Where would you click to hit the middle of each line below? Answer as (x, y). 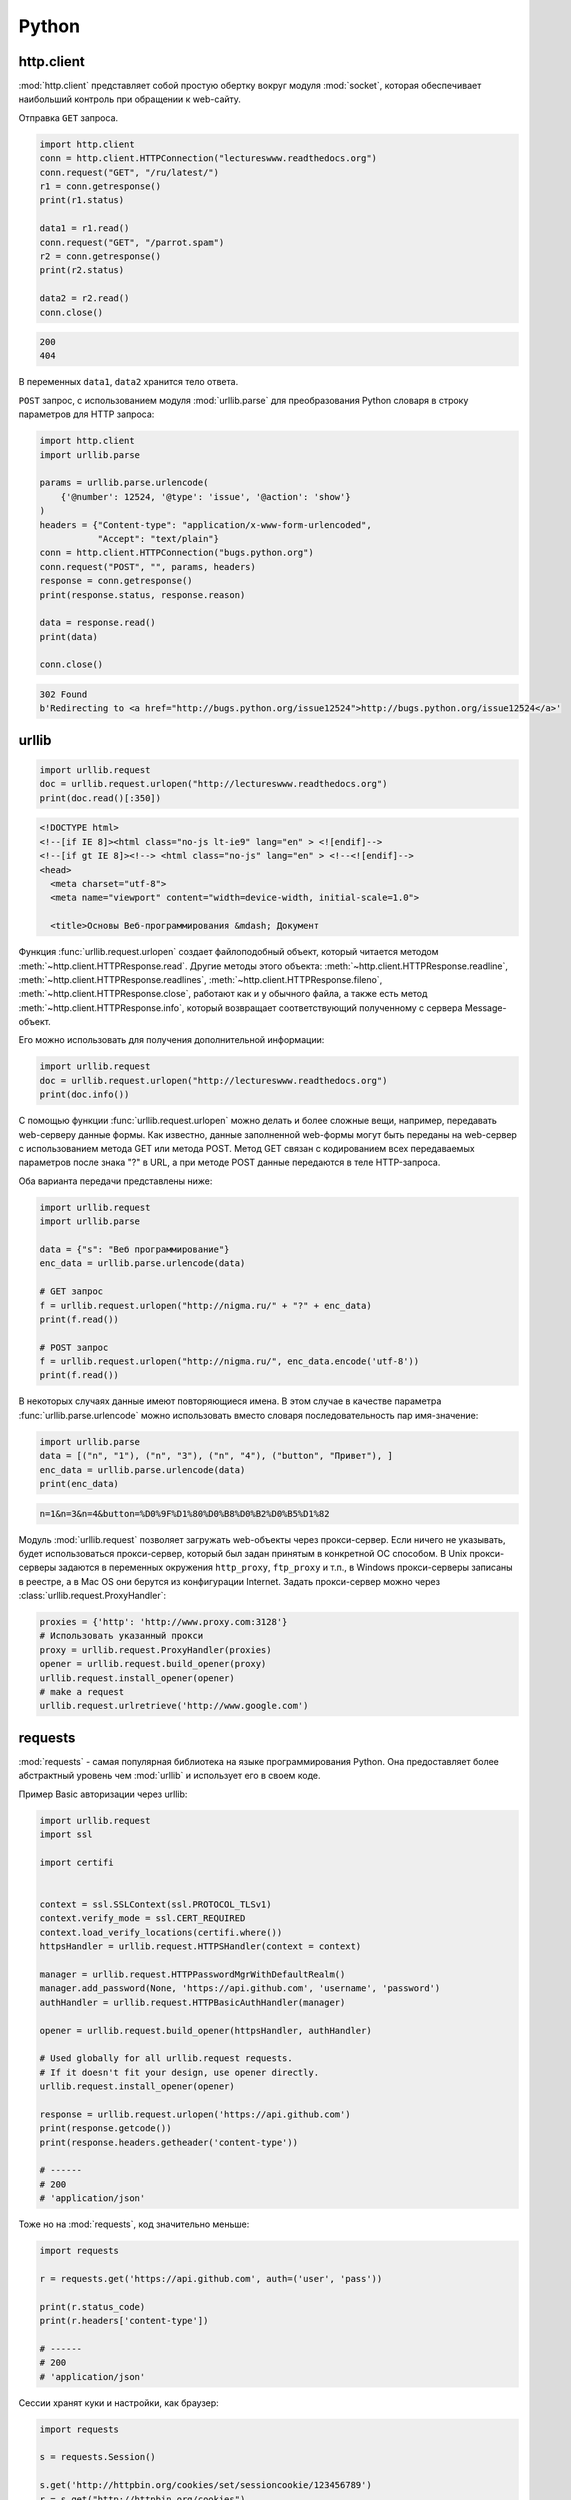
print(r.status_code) (92, 2306)
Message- (485, 1007)
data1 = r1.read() (84, 228)
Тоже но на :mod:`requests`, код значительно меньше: (134, 2224)
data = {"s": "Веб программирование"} (134, 1249)
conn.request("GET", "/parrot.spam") (132, 242)
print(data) (69, 636)
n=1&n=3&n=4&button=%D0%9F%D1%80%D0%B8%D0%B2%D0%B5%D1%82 (184, 1513)
